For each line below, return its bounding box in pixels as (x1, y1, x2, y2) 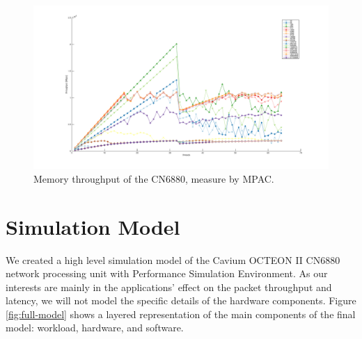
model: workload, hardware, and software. (6, 320, 184, 335)
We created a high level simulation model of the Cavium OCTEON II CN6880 (6, 252, 340, 267)
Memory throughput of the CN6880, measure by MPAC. (33, 171, 274, 185)
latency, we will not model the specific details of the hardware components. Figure (6, 293, 356, 308)
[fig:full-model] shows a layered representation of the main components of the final (6, 306, 356, 321)
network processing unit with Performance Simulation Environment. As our (6, 266, 328, 281)
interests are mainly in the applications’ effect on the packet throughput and (6, 279, 332, 294)
